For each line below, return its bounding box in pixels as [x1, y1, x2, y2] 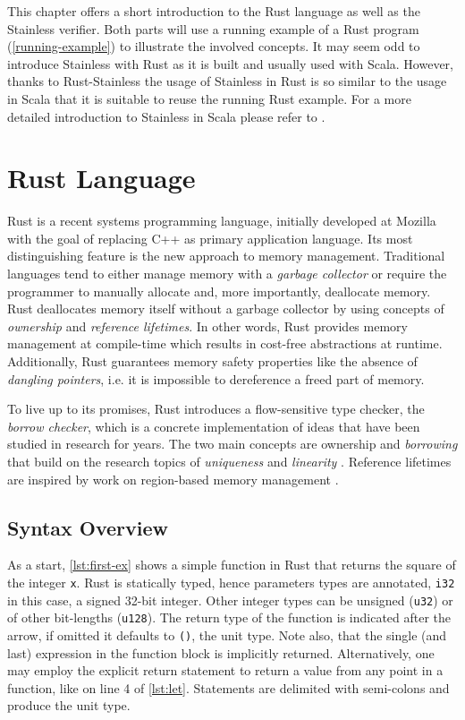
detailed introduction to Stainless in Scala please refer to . [7, 107, 325, 125]
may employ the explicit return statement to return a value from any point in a [7, 661, 444, 680]
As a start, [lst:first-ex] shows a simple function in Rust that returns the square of [7, 555, 456, 574]
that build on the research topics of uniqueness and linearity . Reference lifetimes [7, 452, 452, 470]
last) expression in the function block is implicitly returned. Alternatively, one [7, 643, 435, 662]
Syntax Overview [7, 513, 169, 541]
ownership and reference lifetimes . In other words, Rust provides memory [7, 316, 408, 335]
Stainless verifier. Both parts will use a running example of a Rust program [7, 19, 419, 38]
